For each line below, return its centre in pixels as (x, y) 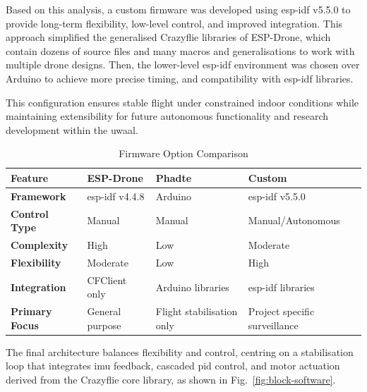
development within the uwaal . (72, 129)
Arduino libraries (192, 287)
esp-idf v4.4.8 (116, 196)
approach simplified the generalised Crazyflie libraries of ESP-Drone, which (168, 37)
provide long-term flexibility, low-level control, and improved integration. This (174, 23)
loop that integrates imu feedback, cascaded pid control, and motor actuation (173, 366)
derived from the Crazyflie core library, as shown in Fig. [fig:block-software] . (171, 380)
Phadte (174, 177)
